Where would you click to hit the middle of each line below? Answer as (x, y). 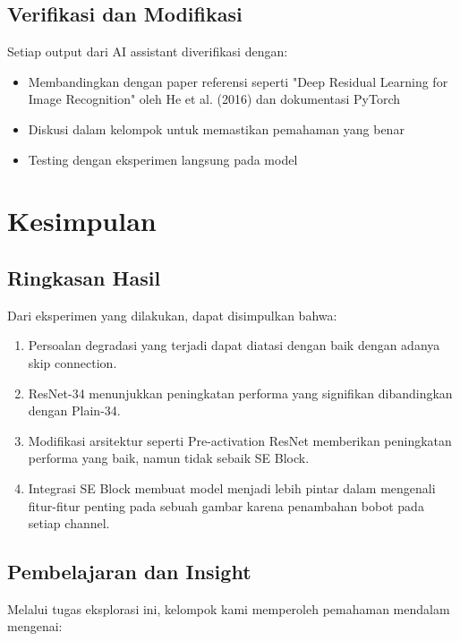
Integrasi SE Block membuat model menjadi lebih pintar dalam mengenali (232, 487)
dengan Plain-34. (74, 410)
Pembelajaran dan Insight (129, 572)
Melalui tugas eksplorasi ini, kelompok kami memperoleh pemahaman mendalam (229, 608)
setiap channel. (69, 523)
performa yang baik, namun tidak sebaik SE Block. (169, 458)
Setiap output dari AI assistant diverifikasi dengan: (148, 51)
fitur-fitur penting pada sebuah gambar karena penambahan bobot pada (226, 505)
